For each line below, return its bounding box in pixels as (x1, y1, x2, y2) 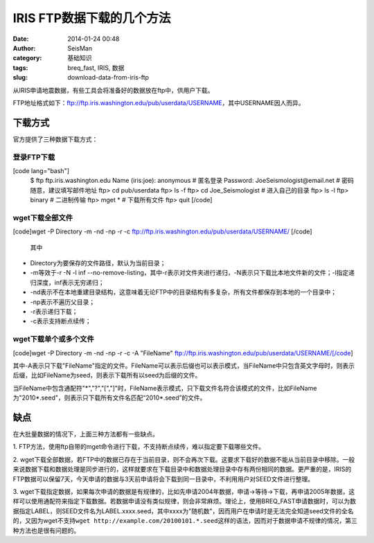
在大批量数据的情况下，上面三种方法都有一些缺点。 (12, 429, 159, 438)
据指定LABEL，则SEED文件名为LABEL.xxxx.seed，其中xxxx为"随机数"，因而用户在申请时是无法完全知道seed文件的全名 (12, 506, 354, 515)
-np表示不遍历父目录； (30, 298, 96, 306)
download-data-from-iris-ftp (67, 73, 149, 82)
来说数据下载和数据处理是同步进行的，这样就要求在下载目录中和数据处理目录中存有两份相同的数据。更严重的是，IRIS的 (12, 465, 352, 474)
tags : (12, 63, 28, 72)
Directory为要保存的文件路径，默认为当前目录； (30, 259, 166, 267)
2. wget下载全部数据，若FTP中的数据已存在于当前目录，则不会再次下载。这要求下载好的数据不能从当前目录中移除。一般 (12, 455, 355, 463)
